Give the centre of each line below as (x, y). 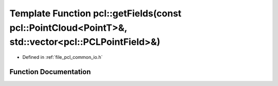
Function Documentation (50, 72)
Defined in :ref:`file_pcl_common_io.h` (63, 57)
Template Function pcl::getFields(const (95, 13)
